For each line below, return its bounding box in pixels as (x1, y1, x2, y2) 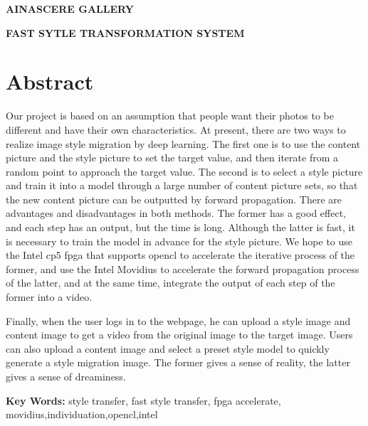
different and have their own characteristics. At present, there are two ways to (6, 122, 346, 137)
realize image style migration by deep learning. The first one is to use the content (6, 136, 361, 151)
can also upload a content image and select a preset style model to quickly (6, 341, 330, 356)
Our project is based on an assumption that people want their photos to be (6, 108, 334, 123)
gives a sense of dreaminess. (6, 369, 126, 383)
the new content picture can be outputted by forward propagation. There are (6, 191, 342, 206)
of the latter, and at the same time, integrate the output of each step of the (6, 275, 335, 290)
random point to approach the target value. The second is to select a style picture (6, 164, 363, 179)
